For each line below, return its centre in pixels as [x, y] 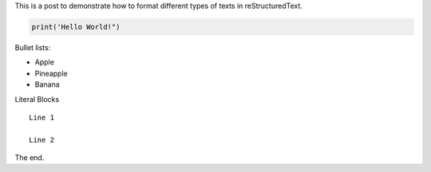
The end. [30, 158]
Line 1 [42, 117]
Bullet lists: [33, 47]
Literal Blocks [37, 99]
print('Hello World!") [76, 27]
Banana [47, 84]
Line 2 [42, 140]
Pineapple [51, 73]
